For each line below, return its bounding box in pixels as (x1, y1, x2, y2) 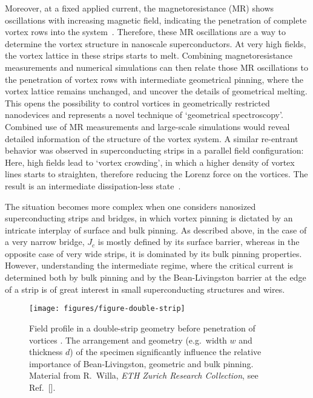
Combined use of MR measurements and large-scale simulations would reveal (5, 120, 290, 132)
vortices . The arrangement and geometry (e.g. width (29, 333, 227, 346)
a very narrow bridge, (5, 235, 85, 248)
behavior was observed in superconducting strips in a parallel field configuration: (5, 144, 304, 157)
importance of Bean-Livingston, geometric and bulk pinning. (29, 357, 254, 370)
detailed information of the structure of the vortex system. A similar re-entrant (5, 132, 298, 145)
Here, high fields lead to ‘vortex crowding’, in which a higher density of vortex (5, 155, 295, 168)
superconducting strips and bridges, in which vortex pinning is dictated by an (5, 212, 293, 224)
